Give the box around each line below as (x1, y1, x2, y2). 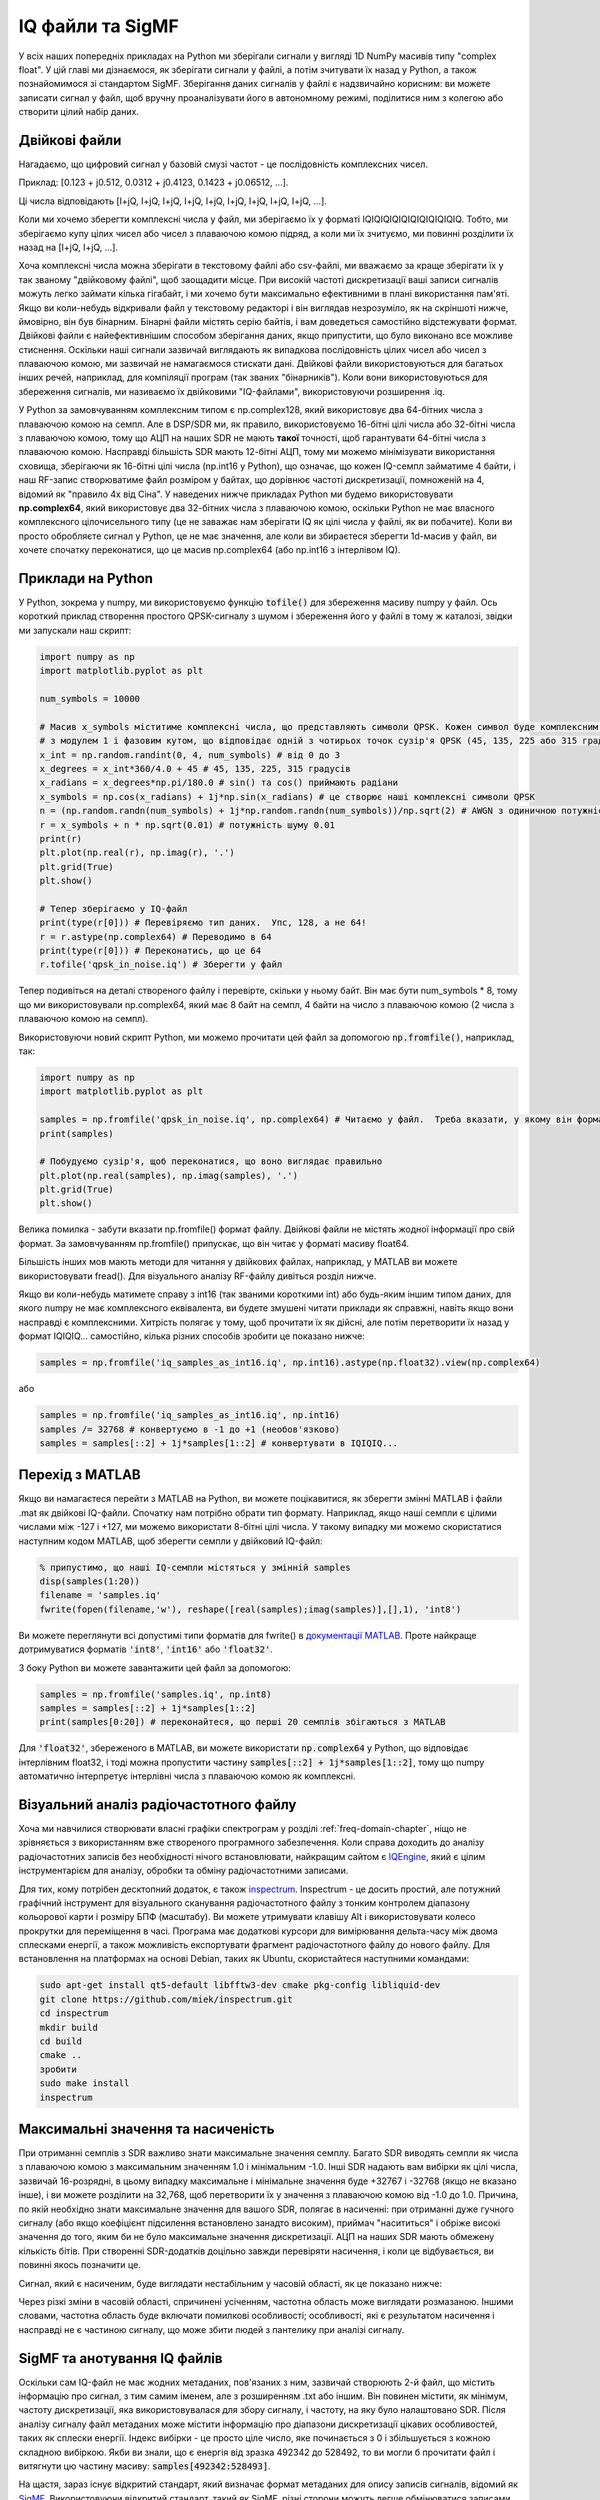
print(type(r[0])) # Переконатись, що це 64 (39, 945, 262, 957)
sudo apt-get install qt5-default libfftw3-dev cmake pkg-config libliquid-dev (39, 1980, 441, 1991)
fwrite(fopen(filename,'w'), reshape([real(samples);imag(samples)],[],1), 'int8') (39, 1603, 462, 1615)
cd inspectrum (39, 2008, 109, 2019)
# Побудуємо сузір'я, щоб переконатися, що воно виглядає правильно (39, 1156, 383, 1167)
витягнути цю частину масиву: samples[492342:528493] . (18, 2460, 271, 2472)
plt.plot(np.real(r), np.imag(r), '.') (39, 847, 235, 859)
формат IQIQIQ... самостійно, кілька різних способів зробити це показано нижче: (18, 1330, 365, 1342)
